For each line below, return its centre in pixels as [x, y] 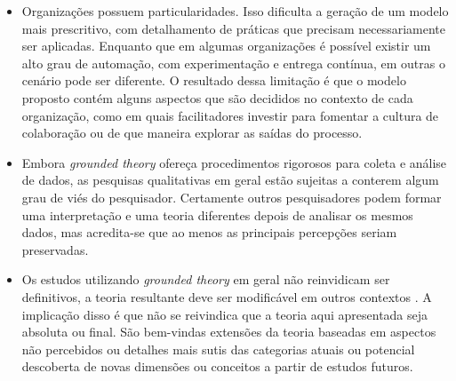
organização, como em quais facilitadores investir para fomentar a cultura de [230, 115]
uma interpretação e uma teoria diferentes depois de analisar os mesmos [217, 214]
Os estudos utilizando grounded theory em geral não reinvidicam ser [206, 279]
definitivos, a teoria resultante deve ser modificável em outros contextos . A [227, 296]
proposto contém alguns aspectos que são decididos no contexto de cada [217, 97]
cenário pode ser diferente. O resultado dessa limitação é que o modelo [214, 80]
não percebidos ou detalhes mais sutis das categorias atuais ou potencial [218, 349]
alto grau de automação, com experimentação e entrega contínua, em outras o [233, 63]
